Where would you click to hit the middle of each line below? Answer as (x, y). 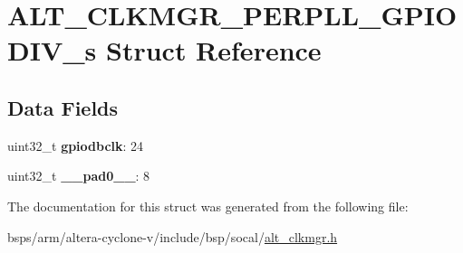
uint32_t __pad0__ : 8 (79, 176)
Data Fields (63, 107)
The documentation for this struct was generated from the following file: (208, 206)
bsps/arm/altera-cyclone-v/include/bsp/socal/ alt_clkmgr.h (173, 236)
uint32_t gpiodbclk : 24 (76, 145)
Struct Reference (214, 50)
